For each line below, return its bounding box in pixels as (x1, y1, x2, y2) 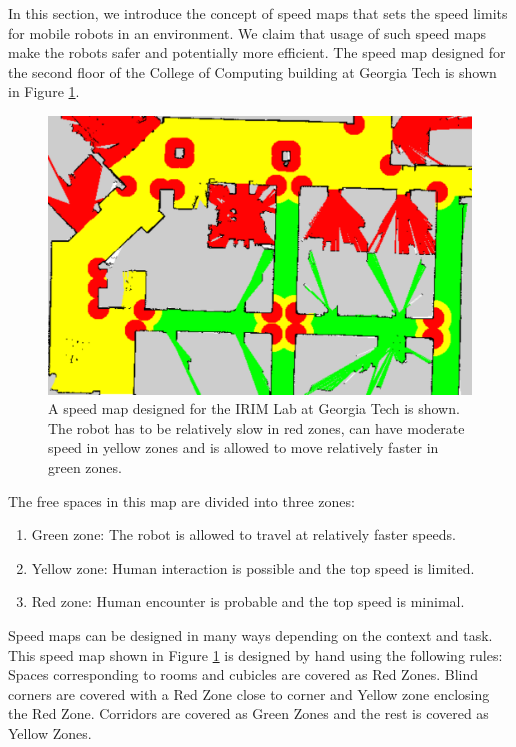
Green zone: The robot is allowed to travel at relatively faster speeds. (31, 524, 456, 545)
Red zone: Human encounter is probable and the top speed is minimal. (31, 591, 465, 612)
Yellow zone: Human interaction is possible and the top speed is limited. (31, 557, 475, 578)
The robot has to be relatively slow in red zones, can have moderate (48, 417, 465, 438)
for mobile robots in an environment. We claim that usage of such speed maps (8, 22, 487, 43)
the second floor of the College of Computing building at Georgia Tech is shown (8, 61, 497, 82)
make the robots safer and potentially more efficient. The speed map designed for (8, 42, 506, 63)
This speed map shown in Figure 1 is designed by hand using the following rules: (8, 644, 503, 665)
